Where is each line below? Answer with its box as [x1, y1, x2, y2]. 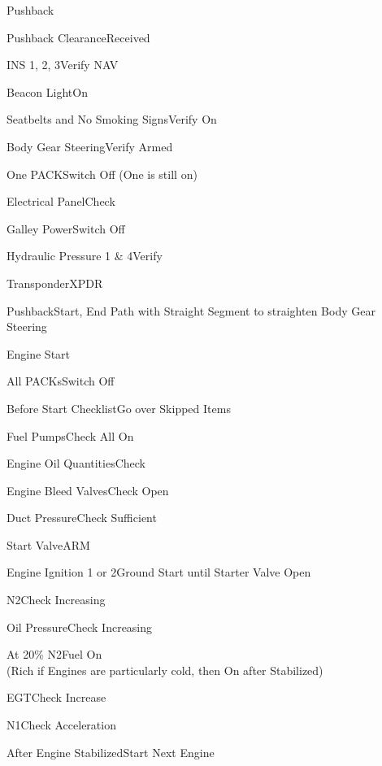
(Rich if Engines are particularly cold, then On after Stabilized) [7, 661, 323, 678]
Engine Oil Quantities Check [7, 455, 146, 472]
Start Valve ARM [7, 536, 90, 553]
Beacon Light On [7, 83, 88, 100]
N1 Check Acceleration [7, 716, 116, 733]
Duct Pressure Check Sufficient [7, 509, 157, 526]
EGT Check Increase [7, 689, 106, 706]
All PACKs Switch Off [7, 372, 115, 390]
